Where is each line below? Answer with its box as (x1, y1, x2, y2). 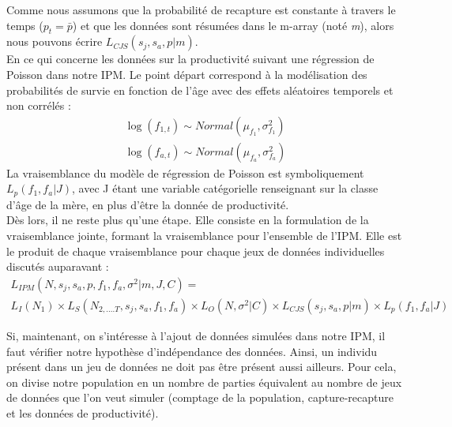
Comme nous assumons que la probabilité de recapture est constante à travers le (6, 2, 396, 17)
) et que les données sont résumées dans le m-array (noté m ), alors (72, 17, 394, 33)
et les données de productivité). (6, 404, 159, 421)
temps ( (6, 17, 43, 33)
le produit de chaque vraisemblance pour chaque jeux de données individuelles (6, 242, 385, 259)
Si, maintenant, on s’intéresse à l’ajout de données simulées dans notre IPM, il (6, 327, 386, 343)
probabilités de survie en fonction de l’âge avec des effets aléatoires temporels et (6, 81, 394, 98)
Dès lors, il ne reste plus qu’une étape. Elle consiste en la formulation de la (6, 212, 369, 228)
